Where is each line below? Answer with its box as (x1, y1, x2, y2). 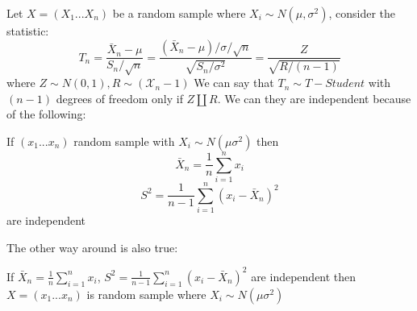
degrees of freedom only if (56, 89, 183, 106)
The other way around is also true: (6, 238, 178, 255)
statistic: (6, 23, 49, 39)
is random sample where (86, 285, 206, 302)
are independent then (251, 267, 357, 284)
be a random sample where (112, 5, 246, 21)
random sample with (73, 132, 175, 149)
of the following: (6, 106, 86, 122)
